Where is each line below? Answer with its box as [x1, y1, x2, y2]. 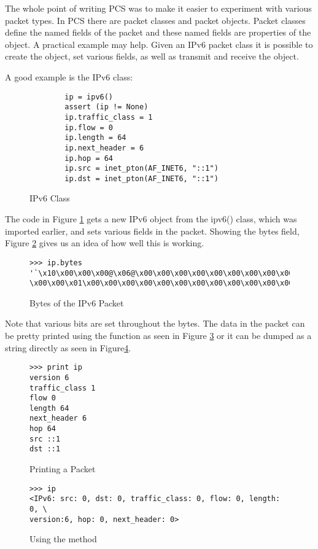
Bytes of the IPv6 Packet [29, 296, 124, 309]
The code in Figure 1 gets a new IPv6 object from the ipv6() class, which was [5, 212, 297, 225]
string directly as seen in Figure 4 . [5, 341, 131, 354]
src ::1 [29, 434, 61, 443]
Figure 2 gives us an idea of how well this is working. [5, 236, 204, 249]
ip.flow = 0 [64, 123, 114, 132]
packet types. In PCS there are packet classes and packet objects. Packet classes [5, 14, 306, 26]
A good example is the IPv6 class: [5, 70, 133, 83]
